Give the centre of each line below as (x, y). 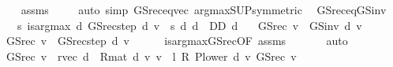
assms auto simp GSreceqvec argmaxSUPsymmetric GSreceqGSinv (204, 9)
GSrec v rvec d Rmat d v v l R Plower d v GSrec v (151, 56)
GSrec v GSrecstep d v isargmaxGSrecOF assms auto (177, 41)
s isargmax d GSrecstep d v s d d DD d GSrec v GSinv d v (189, 25)
